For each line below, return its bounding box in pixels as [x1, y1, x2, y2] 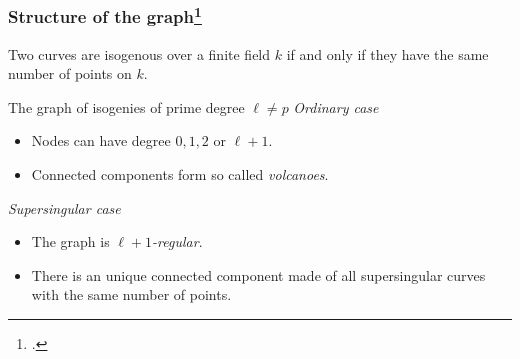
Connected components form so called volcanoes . [31, 164, 329, 185]
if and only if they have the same [286, 43, 489, 64]
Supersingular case [8, 197, 121, 218]
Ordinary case [293, 96, 379, 117]
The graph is [31, 231, 110, 252]
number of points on [8, 63, 132, 84]
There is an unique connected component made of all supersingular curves [31, 264, 486, 285]
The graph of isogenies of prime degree [8, 96, 245, 117]
